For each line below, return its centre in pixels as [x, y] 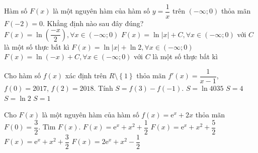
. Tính [103, 88]
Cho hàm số [23, 75]
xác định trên [86, 75]
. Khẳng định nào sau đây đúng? [93, 23]
